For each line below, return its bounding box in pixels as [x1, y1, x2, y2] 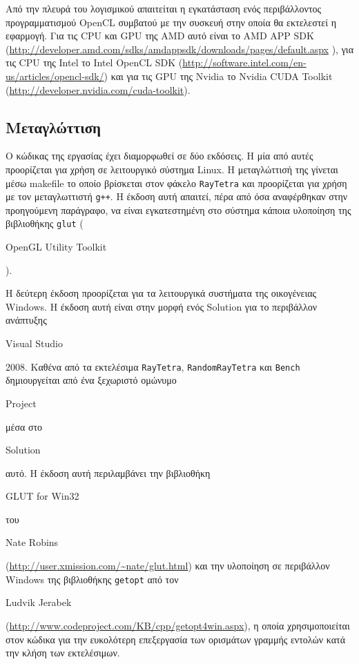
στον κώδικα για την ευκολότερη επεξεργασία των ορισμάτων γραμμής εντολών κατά [6, 632, 345, 646]
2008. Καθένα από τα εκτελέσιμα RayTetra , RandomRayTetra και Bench [6, 359, 300, 373]
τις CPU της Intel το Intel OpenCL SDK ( [6, 55, 183, 70]
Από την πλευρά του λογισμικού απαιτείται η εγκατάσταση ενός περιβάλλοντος [6, 1, 322, 15]
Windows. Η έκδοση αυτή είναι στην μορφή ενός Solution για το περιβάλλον [6, 299, 318, 313]
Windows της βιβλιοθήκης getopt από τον [6, 572, 179, 586]
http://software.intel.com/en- [182, 55, 307, 70]
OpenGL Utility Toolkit [6, 240, 107, 254]
